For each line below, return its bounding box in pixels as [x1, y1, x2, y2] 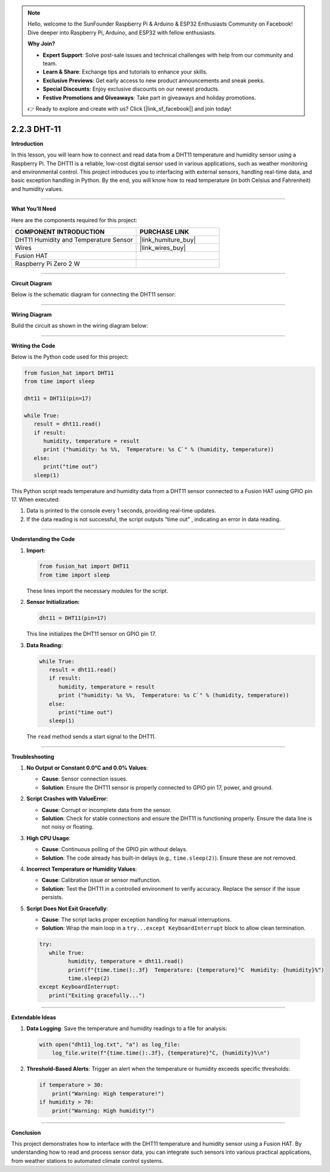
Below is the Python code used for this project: [11, 353, 129, 360]
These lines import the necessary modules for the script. [26, 587, 168, 594]
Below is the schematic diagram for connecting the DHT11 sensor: [11, 291, 176, 298]
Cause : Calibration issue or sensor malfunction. [41, 877, 161, 884]
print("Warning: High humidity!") [52, 1107, 155, 1114]
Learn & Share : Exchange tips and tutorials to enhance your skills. [43, 68, 208, 75]
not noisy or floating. [41, 823, 94, 830]
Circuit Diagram [11, 279, 52, 287]
